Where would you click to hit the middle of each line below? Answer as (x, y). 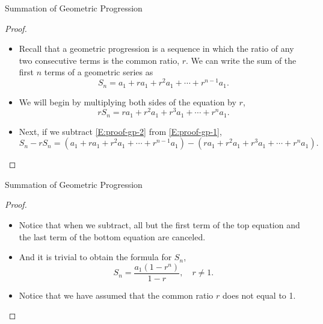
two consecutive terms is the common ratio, (99, 60)
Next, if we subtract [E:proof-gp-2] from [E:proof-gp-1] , (120, 131)
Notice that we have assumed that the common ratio (116, 295)
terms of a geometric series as (99, 72)
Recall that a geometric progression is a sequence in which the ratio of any (156, 48)
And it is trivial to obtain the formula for (95, 257)
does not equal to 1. (259, 295)
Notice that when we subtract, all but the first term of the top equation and (159, 225)
